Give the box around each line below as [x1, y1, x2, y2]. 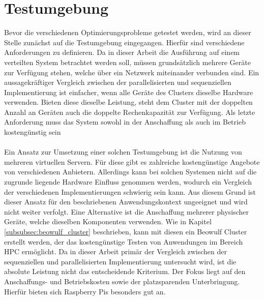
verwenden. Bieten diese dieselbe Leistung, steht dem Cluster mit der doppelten [4, 97, 253, 107]
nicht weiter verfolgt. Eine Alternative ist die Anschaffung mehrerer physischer [4, 206, 249, 217]
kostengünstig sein [4, 127, 61, 137]
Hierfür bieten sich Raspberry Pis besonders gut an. [4, 286, 166, 296]
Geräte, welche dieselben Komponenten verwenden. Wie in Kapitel [4, 216, 212, 227]
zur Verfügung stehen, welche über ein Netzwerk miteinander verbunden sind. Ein [4, 67, 259, 77]
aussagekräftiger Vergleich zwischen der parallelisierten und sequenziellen [4, 77, 231, 87]
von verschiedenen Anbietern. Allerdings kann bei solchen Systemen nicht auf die [4, 166, 257, 177]
